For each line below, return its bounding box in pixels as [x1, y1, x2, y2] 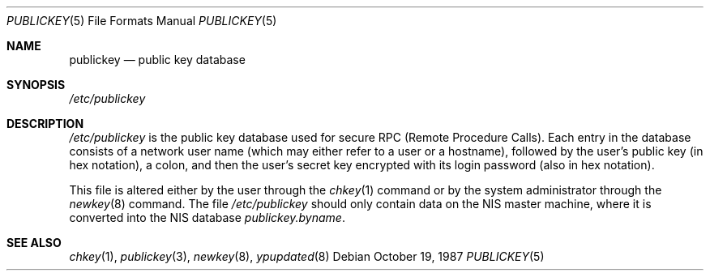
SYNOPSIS [6, 78, 66, 92]
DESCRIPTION [6, 117, 84, 130]
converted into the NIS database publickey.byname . [69, 211, 345, 224]
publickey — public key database [69, 53, 246, 66]
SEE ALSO [6, 236, 62, 249]
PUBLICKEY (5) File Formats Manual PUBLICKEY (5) [6, 14, 277, 28]
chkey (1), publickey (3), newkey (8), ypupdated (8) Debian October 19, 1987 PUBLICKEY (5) [69, 249, 545, 263]
